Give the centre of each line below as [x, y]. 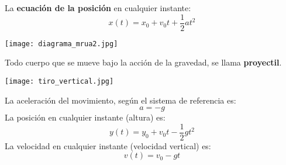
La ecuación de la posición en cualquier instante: [98, 8]
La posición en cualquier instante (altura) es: [85, 117]
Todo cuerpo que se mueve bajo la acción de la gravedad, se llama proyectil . [143, 62]
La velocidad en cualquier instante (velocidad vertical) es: [108, 145]
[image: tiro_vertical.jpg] [59, 81]
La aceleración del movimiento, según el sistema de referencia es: [120, 100]
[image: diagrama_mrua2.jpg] [61, 44]
